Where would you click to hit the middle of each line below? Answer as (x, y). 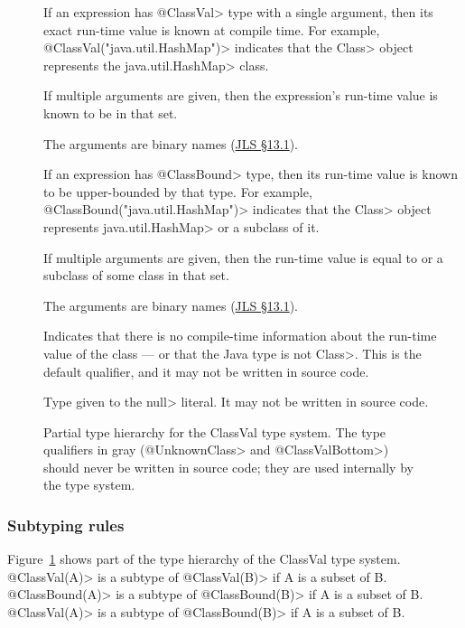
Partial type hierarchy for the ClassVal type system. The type (215, 431)
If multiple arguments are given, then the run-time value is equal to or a (243, 257)
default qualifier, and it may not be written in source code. (206, 371)
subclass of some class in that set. (136, 275)
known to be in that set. (111, 112)
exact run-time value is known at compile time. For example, (212, 29)
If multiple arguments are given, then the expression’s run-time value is (241, 95)
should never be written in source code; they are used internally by (228, 467)
